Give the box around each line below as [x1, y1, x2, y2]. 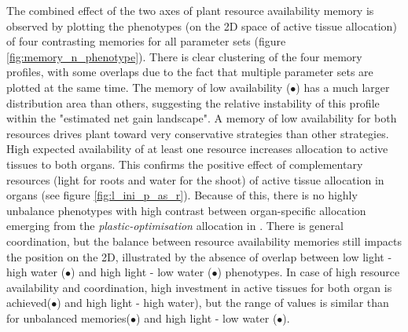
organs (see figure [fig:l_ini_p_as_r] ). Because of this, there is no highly [6, 187, 358, 203]
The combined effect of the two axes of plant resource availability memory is [6, 2, 374, 18]
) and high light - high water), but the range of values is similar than [57, 294, 389, 311]
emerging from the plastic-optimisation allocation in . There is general [6, 217, 344, 234]
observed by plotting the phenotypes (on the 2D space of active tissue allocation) [6, 17, 397, 34]
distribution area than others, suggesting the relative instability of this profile [6, 94, 380, 111]
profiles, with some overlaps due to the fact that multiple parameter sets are [6, 64, 373, 80]
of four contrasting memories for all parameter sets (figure [6, 33, 286, 49]
